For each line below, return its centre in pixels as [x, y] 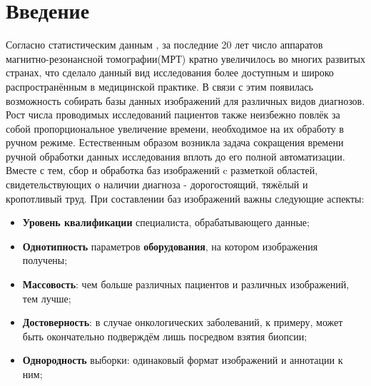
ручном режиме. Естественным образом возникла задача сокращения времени [175, 142]
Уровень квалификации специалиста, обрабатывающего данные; [166, 222]
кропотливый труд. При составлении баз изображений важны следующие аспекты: [185, 198]
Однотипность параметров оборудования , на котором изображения [170, 246]
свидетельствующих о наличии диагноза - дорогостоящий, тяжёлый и [157, 184]
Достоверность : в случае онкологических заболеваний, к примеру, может [183, 322]
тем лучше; [47, 298]
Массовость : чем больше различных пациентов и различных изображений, [186, 284]
